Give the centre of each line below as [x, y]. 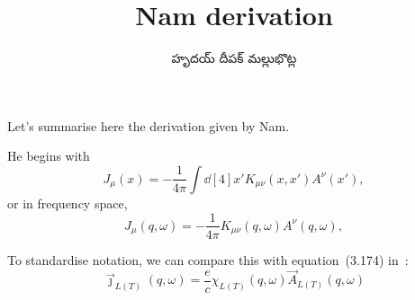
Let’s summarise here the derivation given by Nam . [149, 125]
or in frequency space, [68, 203]
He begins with [49, 156]
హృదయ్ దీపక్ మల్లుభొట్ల [234, 58]
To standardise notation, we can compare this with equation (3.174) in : [208, 259]
